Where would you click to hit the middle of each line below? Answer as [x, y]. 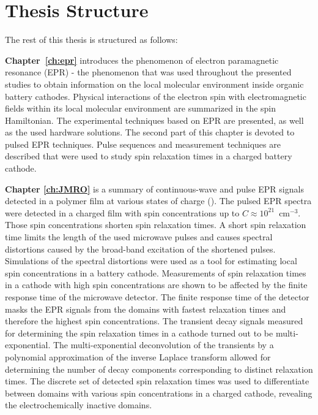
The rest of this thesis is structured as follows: [91, 40]
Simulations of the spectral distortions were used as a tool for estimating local [151, 261]
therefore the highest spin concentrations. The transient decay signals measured [154, 321]
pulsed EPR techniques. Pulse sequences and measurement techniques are [143, 144]
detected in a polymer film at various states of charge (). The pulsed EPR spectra [158, 201]
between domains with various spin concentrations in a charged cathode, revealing [159, 393]
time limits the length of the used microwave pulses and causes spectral [139, 237]
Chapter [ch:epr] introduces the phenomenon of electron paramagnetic [142, 60]
